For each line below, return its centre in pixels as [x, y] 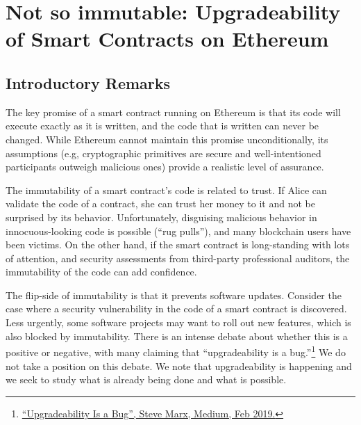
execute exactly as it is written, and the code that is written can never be [162, 126]
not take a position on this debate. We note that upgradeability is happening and [179, 366]
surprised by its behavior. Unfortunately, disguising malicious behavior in [161, 217]
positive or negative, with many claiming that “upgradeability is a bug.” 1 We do [176, 351]
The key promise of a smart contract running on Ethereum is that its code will [173, 112]
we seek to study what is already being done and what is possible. [146, 379]
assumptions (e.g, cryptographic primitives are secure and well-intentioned [163, 153]
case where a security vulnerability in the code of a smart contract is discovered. [176, 308]
